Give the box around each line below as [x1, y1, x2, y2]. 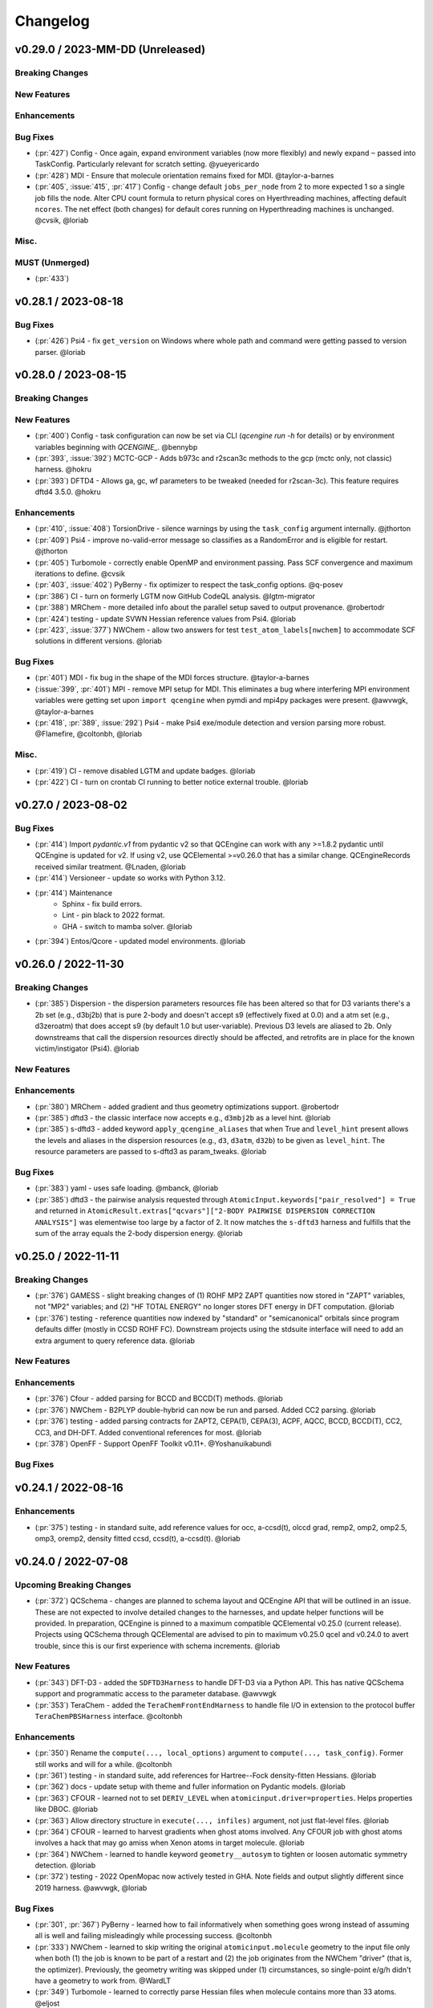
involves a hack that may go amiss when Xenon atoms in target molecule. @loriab [34, 1838, 305, 1847]
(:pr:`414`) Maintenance [34, 888, 112, 897]
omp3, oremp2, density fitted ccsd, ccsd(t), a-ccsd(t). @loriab [34, 1534, 241, 1543]
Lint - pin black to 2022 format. [62, 910, 165, 920]
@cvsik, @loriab [34, 215, 89, 225]
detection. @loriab [34, 1860, 96, 1871]
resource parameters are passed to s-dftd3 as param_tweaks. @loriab [34, 1147, 267, 1157]
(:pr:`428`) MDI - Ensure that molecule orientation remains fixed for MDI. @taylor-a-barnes [34, 170, 334, 180]
